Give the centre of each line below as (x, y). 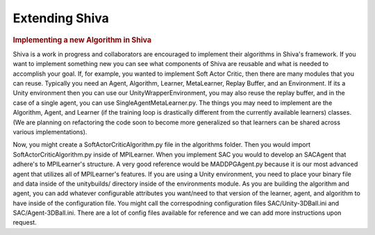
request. (25, 222)
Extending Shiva (61, 18)
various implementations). (50, 131)
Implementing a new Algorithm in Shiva (82, 40)
